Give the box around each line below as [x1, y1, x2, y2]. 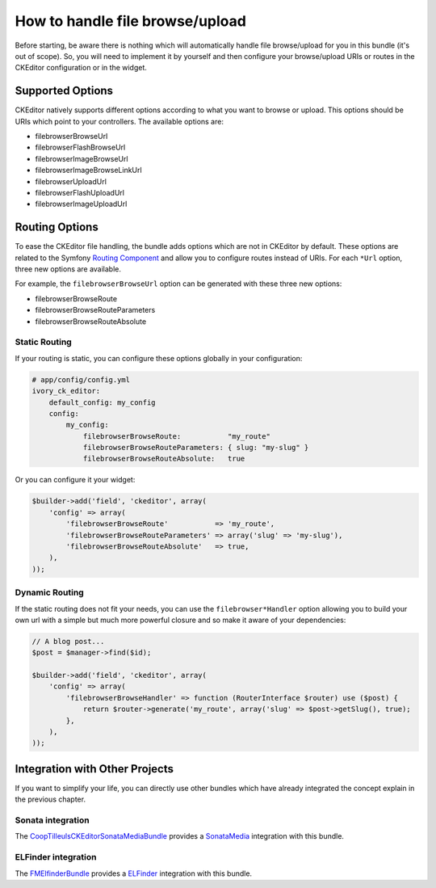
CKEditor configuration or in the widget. [15, 63, 147, 73]
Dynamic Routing [15, 587, 84, 598]
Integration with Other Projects [15, 762, 174, 776]
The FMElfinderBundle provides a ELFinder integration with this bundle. [15, 869, 253, 878]
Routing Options [15, 221, 99, 234]
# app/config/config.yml [31, 375, 131, 384]
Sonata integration [15, 814, 90, 826]
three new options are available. [15, 264, 121, 274]
